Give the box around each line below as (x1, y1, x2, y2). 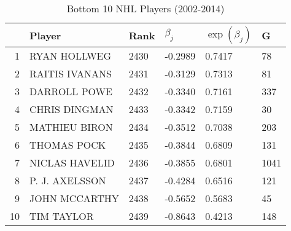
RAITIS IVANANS (29, 66, 112, 80)
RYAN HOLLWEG (29, 49, 112, 63)
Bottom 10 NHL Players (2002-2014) (66, 1, 225, 15)
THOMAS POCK (29, 138, 106, 152)
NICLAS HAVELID (29, 155, 115, 170)
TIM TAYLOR (29, 209, 94, 223)
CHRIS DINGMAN (29, 102, 114, 116)
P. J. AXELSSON (29, 173, 106, 187)
